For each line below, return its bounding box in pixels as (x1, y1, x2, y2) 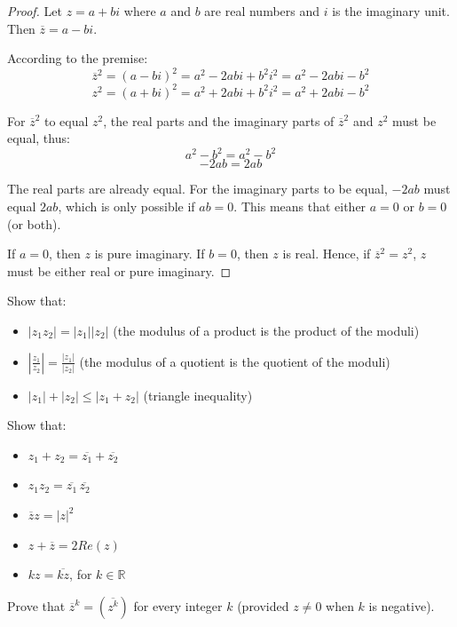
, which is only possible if (58, 197, 195, 216)
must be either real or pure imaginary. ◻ (7, 261, 232, 280)
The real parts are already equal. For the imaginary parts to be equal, (7, 179, 388, 198)
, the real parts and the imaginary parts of (103, 111, 335, 130)
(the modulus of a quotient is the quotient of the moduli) (79, 352, 390, 370)
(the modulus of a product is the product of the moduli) (113, 321, 420, 340)
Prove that (7, 596, 66, 615)
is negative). (368, 596, 435, 615)
